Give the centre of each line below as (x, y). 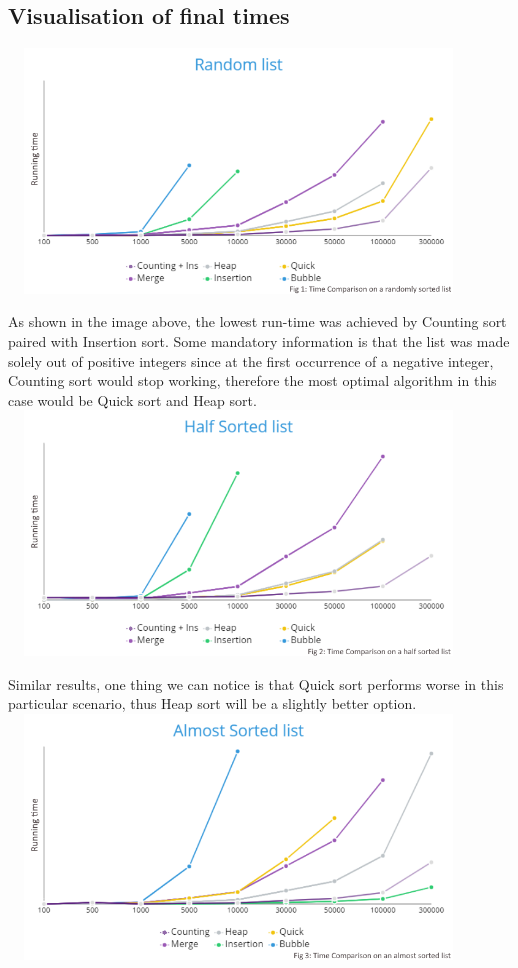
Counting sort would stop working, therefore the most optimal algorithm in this (252, 380)
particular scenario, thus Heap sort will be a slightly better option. (212, 703)
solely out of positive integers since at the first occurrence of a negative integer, (251, 360)
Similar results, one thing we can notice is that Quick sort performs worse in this (256, 683)
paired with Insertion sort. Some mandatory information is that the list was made (259, 341)
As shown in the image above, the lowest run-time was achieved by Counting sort (257, 321)
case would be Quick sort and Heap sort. (132, 399)
